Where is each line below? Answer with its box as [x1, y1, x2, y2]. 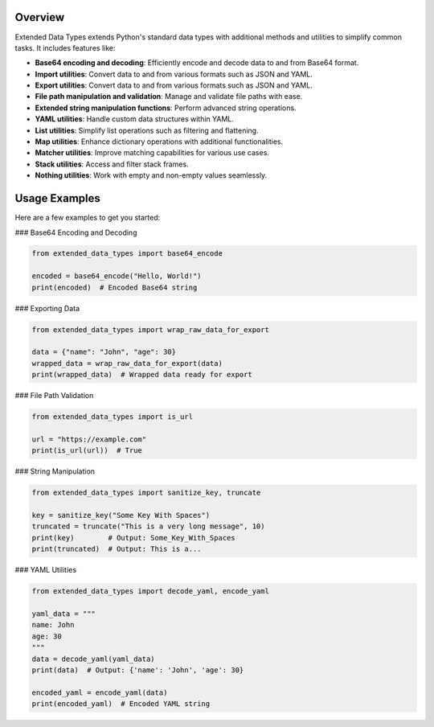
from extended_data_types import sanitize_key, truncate [31, 488, 261, 498]
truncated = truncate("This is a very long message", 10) [31, 522, 265, 531]
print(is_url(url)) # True [31, 446, 142, 455]
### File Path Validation [14, 391, 94, 400]
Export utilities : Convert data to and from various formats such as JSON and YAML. [35, 80, 313, 90]
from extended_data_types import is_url [31, 413, 193, 421]
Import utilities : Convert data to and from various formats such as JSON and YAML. [35, 69, 313, 79]
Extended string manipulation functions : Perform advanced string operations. [35, 103, 297, 113]
